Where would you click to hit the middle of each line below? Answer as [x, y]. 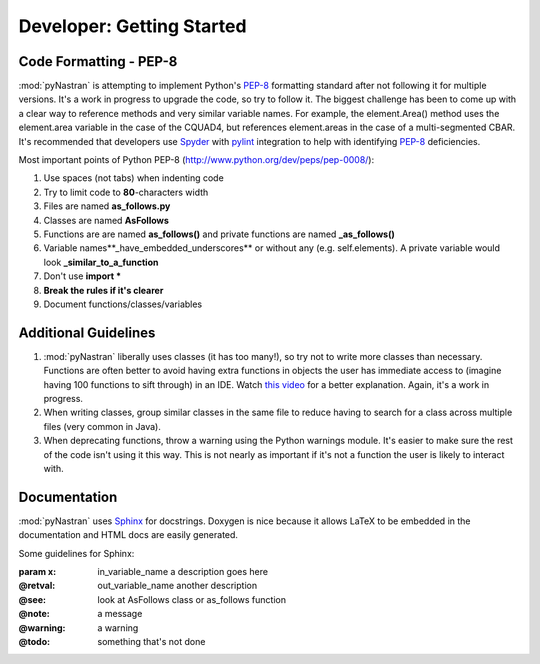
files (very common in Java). [102, 426]
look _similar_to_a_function [101, 262]
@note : [34, 614]
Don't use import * [82, 276]
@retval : [37, 586]
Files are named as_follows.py [107, 206]
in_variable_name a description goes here [183, 572]
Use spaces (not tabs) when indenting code [133, 178]
